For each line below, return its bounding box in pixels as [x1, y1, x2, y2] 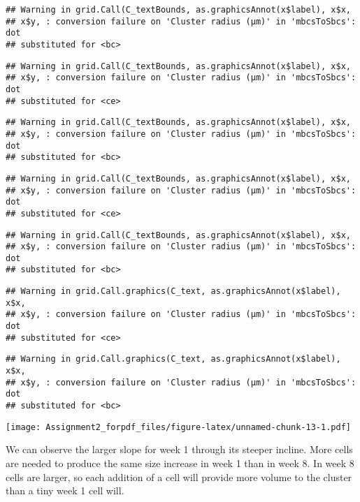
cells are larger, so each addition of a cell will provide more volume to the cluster [6, 469, 352, 484]
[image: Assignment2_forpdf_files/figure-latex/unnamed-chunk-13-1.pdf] [6, 422, 351, 432]
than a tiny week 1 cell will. [6, 483, 124, 498]
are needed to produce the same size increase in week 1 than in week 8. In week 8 [6, 455, 354, 470]
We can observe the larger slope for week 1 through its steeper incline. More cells [6, 442, 353, 457]
